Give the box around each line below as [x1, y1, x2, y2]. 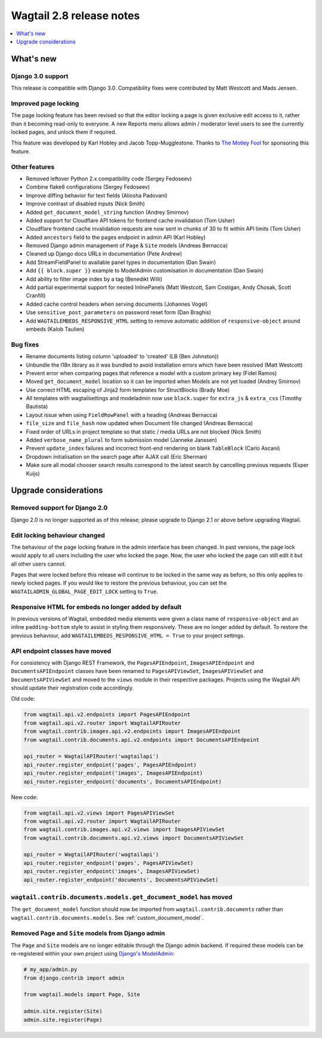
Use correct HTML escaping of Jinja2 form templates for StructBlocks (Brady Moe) [26, 386, 230, 394]
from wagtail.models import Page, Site [23, 991, 140, 998]
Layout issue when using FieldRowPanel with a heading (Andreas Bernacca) [26, 411, 218, 418]
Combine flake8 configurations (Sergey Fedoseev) [26, 183, 150, 191]
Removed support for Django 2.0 [11, 503, 108, 512]
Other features [11, 162, 55, 171]
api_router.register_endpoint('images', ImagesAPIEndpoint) [23, 770, 203, 776]
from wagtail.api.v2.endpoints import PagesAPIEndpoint [23, 711, 191, 718]
